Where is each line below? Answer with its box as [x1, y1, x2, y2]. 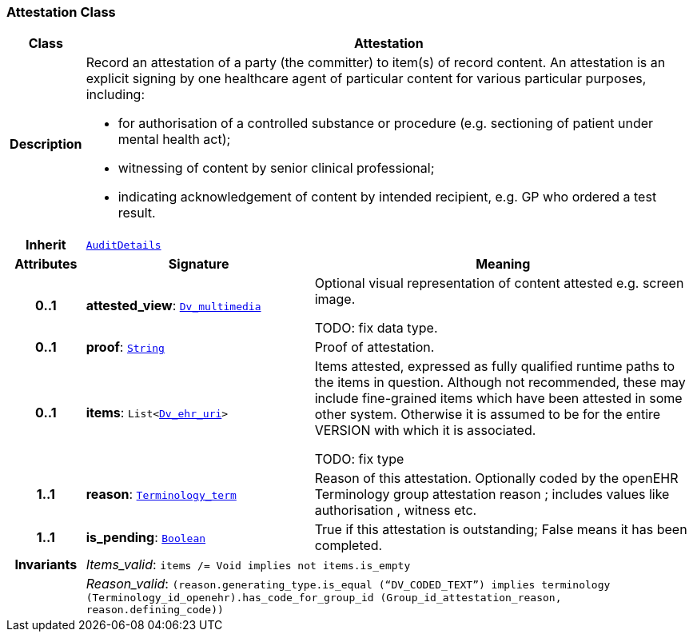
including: [86, 86, 145, 103]
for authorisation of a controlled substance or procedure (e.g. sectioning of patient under [117, 115, 654, 132]
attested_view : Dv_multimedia [86, 297, 261, 314]
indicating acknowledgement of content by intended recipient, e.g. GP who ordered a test [117, 189, 657, 205]
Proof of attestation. [314, 339, 435, 356]
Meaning [476, 256, 531, 273]
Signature [168, 256, 229, 273]
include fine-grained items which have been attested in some [314, 390, 683, 407]
